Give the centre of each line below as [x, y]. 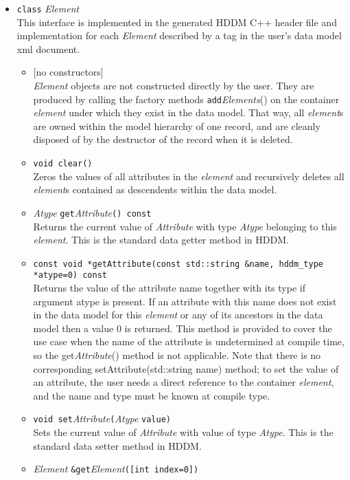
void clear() [63, 164]
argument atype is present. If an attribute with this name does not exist [185, 301]
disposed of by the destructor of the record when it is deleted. [163, 139]
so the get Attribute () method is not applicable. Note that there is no [177, 355]
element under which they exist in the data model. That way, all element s [188, 112]
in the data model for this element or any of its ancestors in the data [178, 315]
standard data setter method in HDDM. [117, 445]
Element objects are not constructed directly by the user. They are [174, 86]
